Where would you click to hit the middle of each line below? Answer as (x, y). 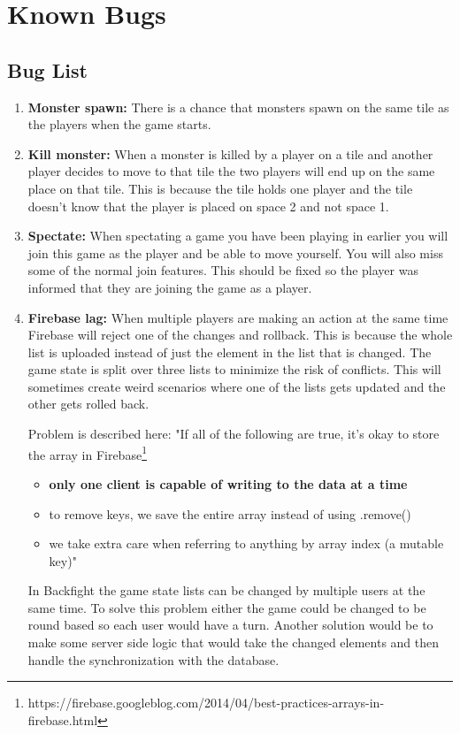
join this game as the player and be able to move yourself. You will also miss (235, 252)
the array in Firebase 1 (87, 453)
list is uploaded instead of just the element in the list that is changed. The (230, 352)
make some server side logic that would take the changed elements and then (234, 642)
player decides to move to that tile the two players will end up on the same (231, 171)
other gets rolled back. (88, 404)
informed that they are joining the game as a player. (170, 287)
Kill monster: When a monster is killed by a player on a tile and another (230, 153)
